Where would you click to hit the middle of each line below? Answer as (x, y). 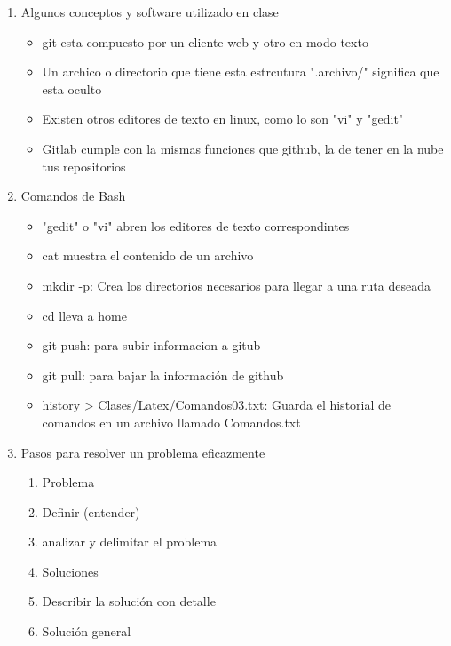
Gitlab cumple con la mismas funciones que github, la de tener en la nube (243, 148)
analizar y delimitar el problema (130, 542)
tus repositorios (84, 166)
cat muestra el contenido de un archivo (148, 255)
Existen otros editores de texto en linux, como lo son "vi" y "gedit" (223, 119)
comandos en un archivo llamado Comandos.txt (171, 422)
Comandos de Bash (73, 196)
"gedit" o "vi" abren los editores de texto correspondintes (196, 225)
